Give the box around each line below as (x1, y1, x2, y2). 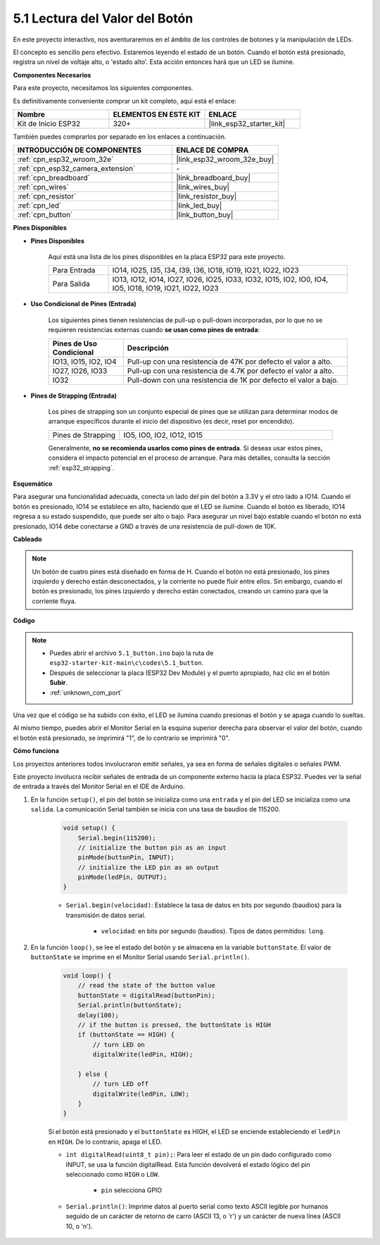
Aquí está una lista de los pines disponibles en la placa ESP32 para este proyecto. (48, 253, 286, 261)
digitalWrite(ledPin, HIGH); (92, 1051, 194, 1058)
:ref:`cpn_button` (17, 210, 73, 220)
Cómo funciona (13, 747, 60, 755)
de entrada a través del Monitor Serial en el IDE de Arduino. (13, 782, 185, 791)
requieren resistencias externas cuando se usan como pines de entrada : (48, 326, 260, 334)
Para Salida (52, 279, 91, 289)
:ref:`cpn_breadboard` (17, 173, 91, 183)
